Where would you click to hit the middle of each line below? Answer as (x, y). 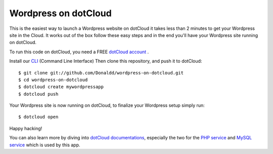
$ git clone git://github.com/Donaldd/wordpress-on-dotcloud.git (101, 73)
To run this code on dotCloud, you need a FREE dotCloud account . (79, 52)
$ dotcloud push (38, 94)
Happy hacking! (26, 128)
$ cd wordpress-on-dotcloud (53, 80)
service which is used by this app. (45, 145)
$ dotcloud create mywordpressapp (61, 87)
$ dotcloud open (38, 117)
